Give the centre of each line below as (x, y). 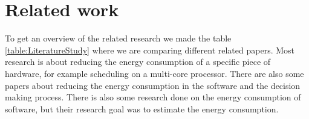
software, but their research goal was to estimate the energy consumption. (142, 108)
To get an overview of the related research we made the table (118, 38)
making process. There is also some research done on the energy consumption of (153, 97)
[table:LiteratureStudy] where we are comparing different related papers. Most (150, 50)
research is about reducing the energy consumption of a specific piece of (138, 62)
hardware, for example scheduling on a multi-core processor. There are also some (154, 73)
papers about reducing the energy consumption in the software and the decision (153, 85)
